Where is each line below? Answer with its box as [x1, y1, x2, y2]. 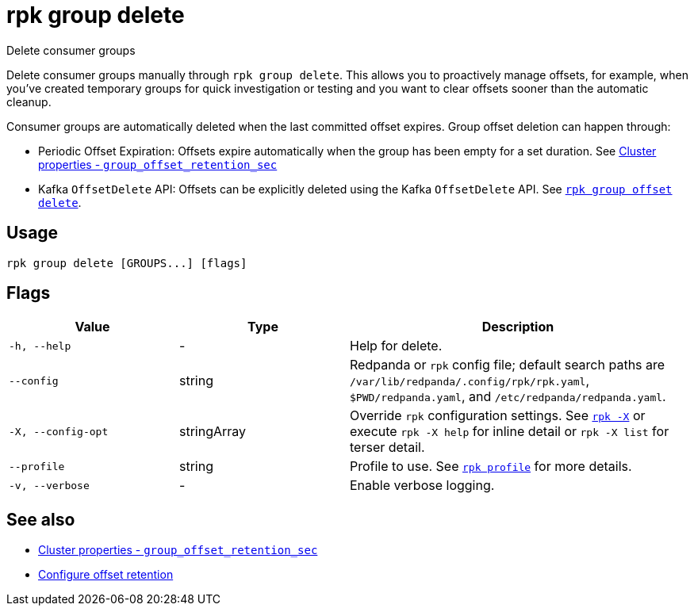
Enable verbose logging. [350, 477, 495, 494]
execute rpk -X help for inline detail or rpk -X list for [350, 423, 669, 440]
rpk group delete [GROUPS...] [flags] [6, 256, 247, 270]
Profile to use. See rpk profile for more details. [350, 458, 632, 475]
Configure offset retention [38, 568, 174, 582]
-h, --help [9, 339, 71, 352]
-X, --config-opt [9, 425, 109, 438]
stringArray [179, 423, 247, 440]
